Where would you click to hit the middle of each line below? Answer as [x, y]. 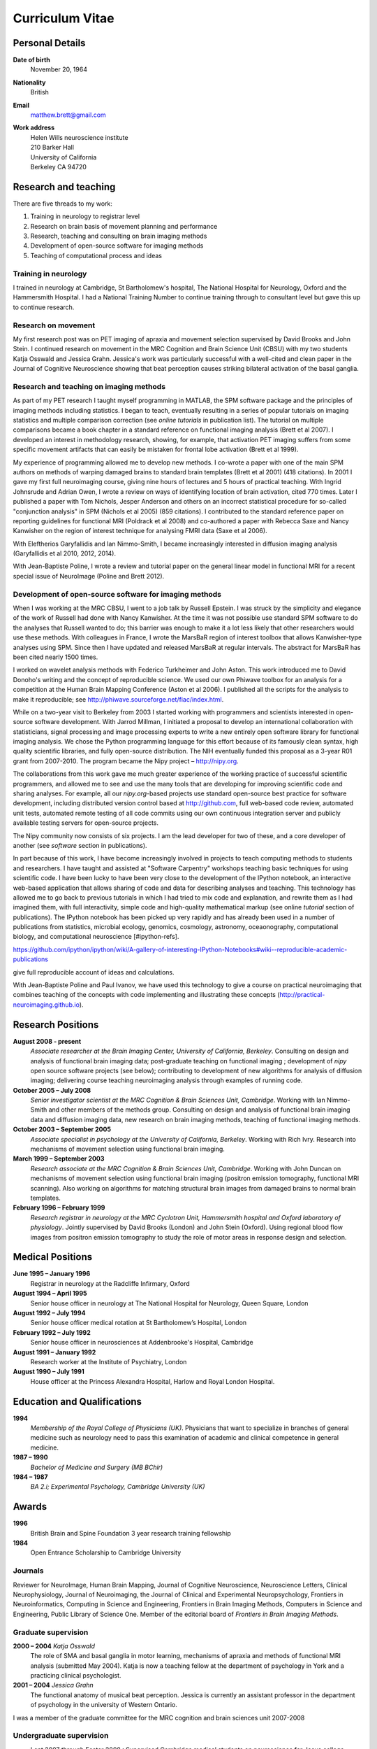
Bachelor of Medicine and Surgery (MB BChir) [97, 1467]
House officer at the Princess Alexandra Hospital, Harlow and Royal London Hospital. [153, 1381]
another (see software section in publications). [80, 845]
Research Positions [56, 1025]
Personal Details [49, 43]
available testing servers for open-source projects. [86, 823]
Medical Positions [53, 1257]
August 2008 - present [47, 1041]
